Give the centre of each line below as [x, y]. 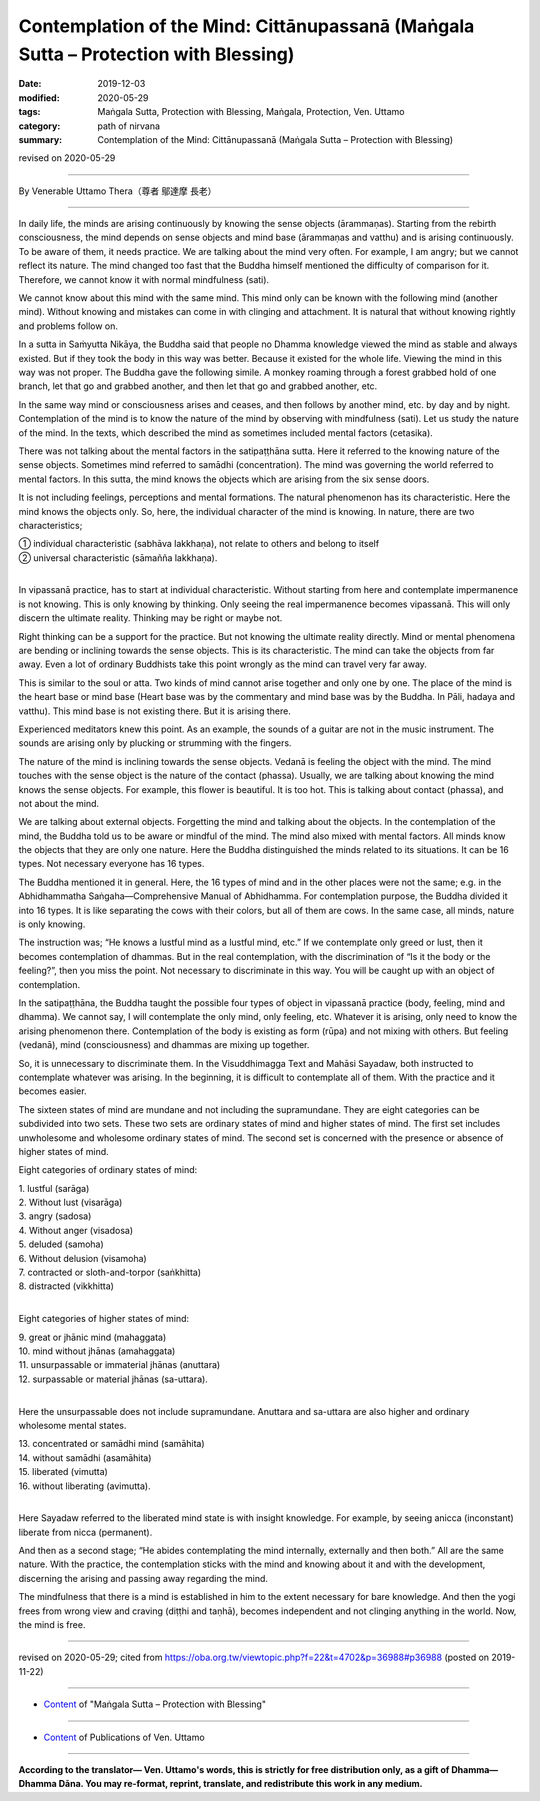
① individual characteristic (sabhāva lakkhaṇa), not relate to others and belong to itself [199, 544]
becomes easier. [52, 1091]
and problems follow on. [68, 326]
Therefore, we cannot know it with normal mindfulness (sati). [144, 279]
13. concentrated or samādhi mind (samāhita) [111, 1444]
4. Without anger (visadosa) [76, 1230]
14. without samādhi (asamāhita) [85, 1457]
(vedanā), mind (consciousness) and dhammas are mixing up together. [164, 1045]
